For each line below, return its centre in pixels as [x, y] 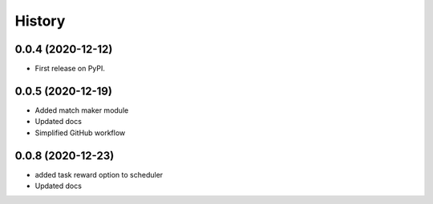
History [40, 21]
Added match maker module [82, 110]
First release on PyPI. [70, 69]
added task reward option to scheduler [99, 174]
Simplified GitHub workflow [80, 133]
